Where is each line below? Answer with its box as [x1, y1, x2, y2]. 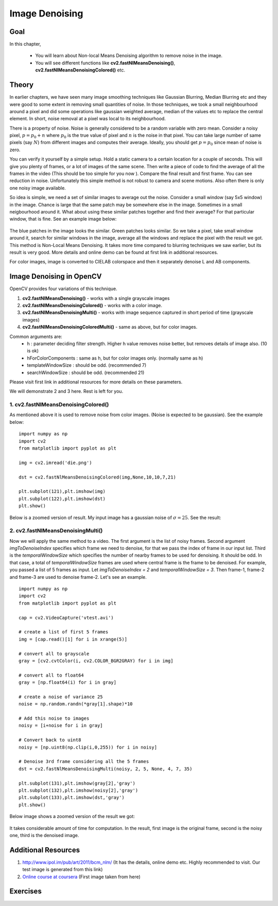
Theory [9, 80, 34, 90]
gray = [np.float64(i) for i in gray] [19, 680, 117, 685]
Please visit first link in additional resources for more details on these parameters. [9, 379, 183, 385]
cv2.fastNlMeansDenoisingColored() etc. [35, 67, 126, 73]
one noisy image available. [9, 185, 66, 191]
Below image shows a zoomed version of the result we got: [9, 813, 135, 820]
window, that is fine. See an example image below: [9, 216, 117, 222]
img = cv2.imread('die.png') [19, 459, 92, 466]
